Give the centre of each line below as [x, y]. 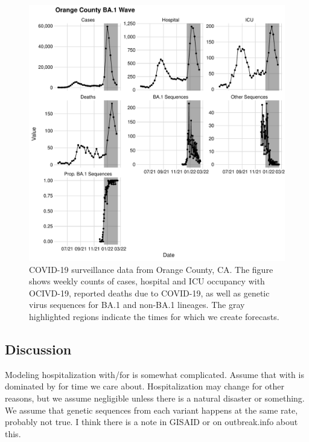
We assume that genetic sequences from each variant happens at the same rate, [151, 410]
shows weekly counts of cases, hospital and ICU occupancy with [147, 281]
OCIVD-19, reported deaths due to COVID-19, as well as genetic [149, 293]
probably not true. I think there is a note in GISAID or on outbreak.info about [151, 422]
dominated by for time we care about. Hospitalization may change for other [145, 386]
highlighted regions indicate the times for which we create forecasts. [154, 316]
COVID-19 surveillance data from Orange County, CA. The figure [151, 269]
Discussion [38, 349]
